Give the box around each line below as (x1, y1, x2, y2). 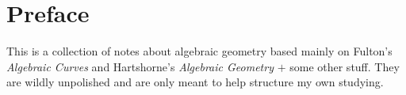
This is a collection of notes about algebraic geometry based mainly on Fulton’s (6, 43, 393, 59)
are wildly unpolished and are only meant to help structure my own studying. (6, 74, 384, 90)
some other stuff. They (289, 58, 400, 74)
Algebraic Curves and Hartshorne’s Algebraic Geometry (6, 58, 274, 74)
